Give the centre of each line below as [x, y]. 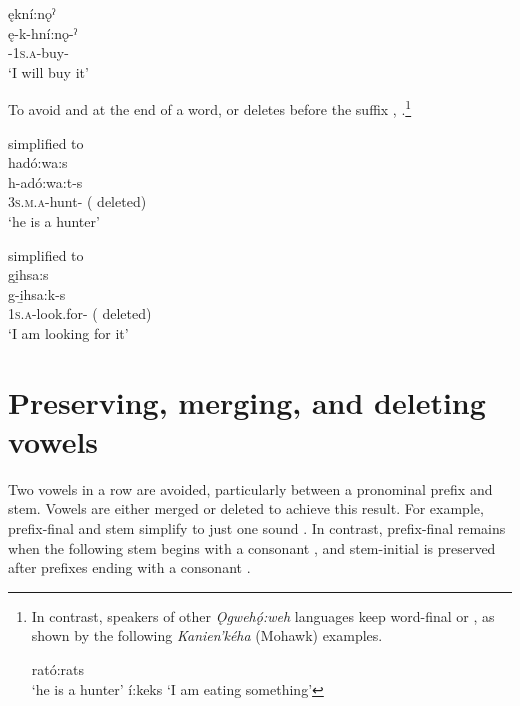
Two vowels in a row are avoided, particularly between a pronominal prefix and [250, 488]
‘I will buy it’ [48, 71]
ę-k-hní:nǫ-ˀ [43, 32]
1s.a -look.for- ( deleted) [80, 313]
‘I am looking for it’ [68, 332]
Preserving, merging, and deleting [247, 401]
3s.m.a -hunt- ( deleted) [77, 201]
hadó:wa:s [38, 162]
